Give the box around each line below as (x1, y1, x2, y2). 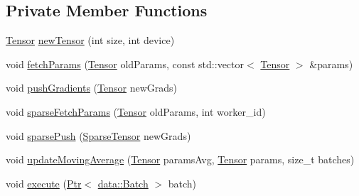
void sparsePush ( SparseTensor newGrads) (6, 128, 191, 143)
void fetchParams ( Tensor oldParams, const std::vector (6, 56, 245, 71)
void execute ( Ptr (6, 175, 82, 190)
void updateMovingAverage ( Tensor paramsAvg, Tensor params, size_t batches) (6, 152, 355, 167)
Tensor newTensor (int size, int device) (6, 33, 175, 48)
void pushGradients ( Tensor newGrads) (6, 80, 177, 95)
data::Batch (97, 175, 149, 190)
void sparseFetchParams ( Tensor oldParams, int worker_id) (6, 104, 266, 119)
